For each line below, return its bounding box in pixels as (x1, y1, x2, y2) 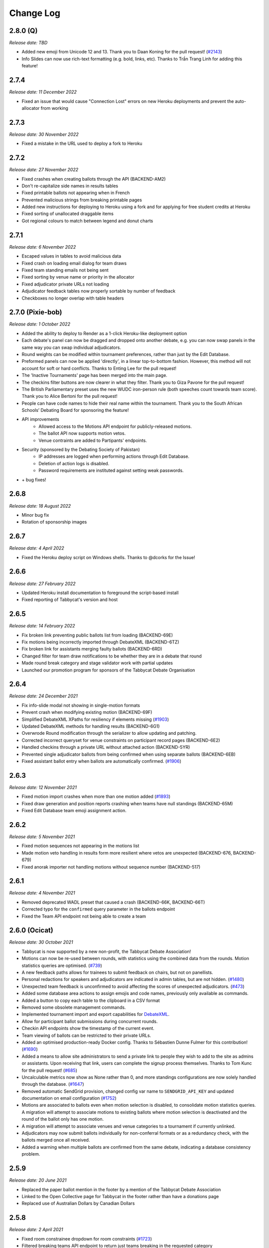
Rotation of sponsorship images (21, 519, 87, 525)
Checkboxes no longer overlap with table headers (21, 295, 124, 301)
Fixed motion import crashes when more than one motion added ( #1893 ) (21, 794, 171, 800)
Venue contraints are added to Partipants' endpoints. (38, 437, 147, 443)
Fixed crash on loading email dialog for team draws (21, 260, 127, 266)
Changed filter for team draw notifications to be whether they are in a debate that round (21, 653, 202, 659)
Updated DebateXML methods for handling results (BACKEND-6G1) (21, 723, 160, 729)
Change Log (9, 7, 61, 18)
